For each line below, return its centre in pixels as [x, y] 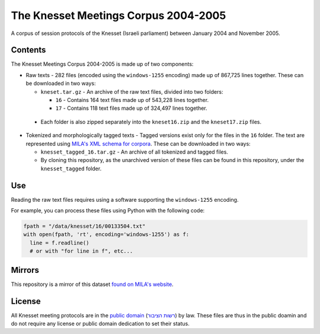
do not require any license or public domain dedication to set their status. [100, 324]
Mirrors [25, 270]
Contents [28, 50]
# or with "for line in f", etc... [81, 251]
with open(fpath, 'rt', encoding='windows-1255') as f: [106, 235]
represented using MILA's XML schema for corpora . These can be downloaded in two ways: [138, 144]
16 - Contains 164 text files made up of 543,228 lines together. [132, 100]
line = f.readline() [60, 243]
